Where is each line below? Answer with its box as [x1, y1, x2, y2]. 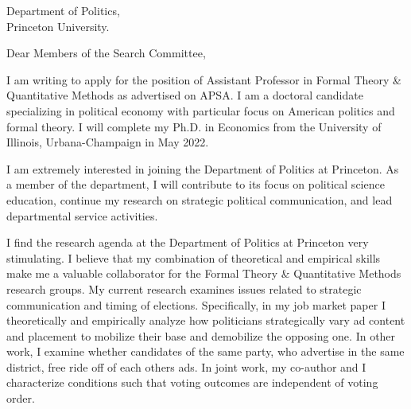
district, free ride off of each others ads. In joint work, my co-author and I [6, 358, 366, 375]
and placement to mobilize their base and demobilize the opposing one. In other [6, 327, 396, 344]
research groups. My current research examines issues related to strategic [6, 280, 362, 297]
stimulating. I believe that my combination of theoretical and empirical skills [6, 249, 381, 266]
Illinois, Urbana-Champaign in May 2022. [6, 134, 209, 150]
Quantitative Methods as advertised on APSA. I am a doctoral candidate [6, 87, 363, 103]
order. [6, 390, 35, 407]
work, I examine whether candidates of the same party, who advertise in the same [6, 343, 405, 360]
